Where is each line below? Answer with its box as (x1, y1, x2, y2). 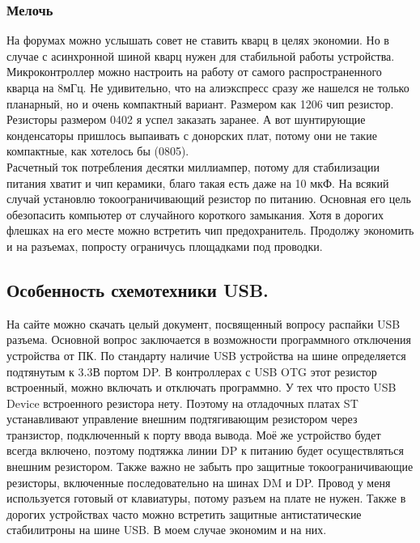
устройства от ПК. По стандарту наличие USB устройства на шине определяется (6, 346, 406, 363)
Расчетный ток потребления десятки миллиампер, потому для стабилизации (6, 158, 380, 175)
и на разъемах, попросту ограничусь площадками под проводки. (6, 237, 323, 254)
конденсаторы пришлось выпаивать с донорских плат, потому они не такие (6, 126, 377, 143)
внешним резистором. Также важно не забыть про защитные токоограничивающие (6, 458, 414, 475)
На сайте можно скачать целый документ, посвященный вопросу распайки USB (6, 315, 401, 332)
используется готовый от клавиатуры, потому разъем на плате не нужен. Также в (6, 490, 406, 507)
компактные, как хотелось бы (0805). (6, 142, 189, 159)
